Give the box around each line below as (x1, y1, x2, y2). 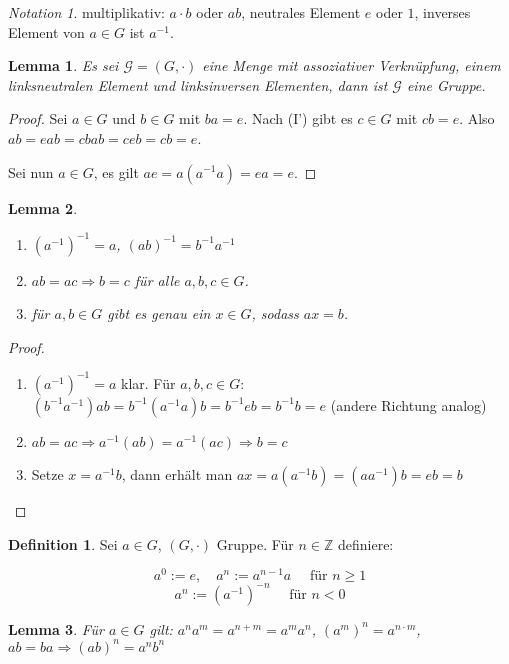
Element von (8, 21, 85, 42)
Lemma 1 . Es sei (8, 55, 119, 76)
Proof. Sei (8, 108, 68, 129)
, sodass (251, 303, 299, 324)
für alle (134, 269, 180, 290)
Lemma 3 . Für (8, 618, 105, 639)
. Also (459, 108, 495, 129)
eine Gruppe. (406, 74, 486, 95)
